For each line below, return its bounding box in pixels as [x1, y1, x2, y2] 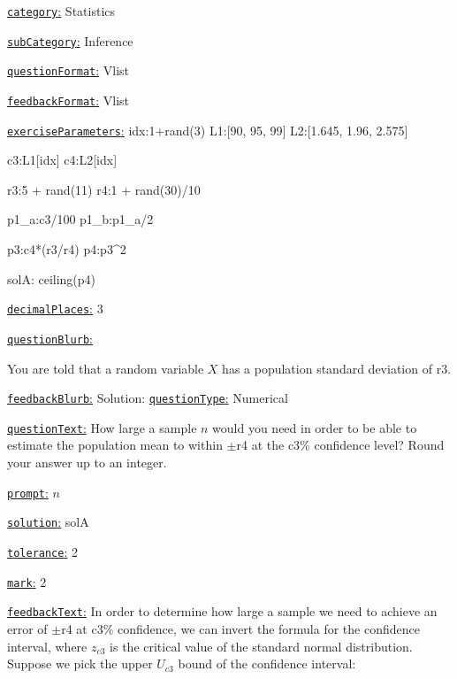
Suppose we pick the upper [7, 654, 153, 673]
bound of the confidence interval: [178, 654, 356, 673]
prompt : [7, 482, 49, 501]
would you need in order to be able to [212, 418, 417, 436]
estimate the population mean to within [7, 436, 223, 454]
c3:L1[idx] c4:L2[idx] [7, 150, 118, 169]
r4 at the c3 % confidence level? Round [236, 436, 445, 454]
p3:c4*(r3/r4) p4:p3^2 [7, 240, 126, 258]
